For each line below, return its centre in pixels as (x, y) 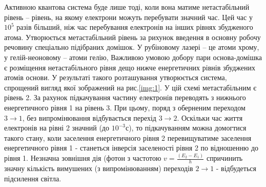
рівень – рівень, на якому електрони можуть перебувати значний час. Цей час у (128, 17)
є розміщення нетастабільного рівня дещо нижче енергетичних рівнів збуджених (130, 67)
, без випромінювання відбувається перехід (89, 117)
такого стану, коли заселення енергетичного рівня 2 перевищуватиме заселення (128, 137)
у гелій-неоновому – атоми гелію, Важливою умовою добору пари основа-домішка (133, 57)
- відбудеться (236, 168)
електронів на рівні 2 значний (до (57, 128)
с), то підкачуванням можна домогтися (186, 128)
